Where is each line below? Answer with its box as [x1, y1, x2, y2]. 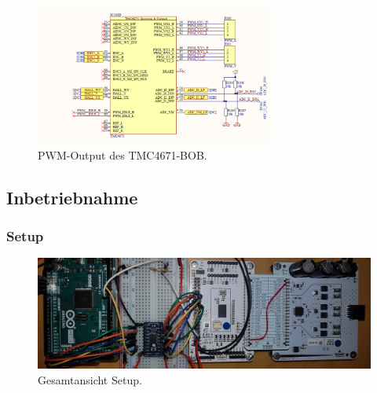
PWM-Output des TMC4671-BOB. [38, 146, 207, 163]
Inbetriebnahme [6, 185, 138, 209]
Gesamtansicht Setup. [38, 371, 142, 387]
